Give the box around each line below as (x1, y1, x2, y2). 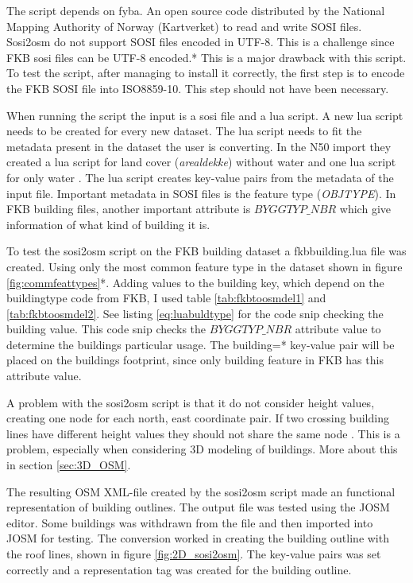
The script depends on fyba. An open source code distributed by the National (6, 2, 385, 18)
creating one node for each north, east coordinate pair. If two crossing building (6, 410, 389, 426)
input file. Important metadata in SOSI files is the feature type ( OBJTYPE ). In (6, 185, 396, 201)
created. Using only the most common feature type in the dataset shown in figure (6, 258, 403, 274)
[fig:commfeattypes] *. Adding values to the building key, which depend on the (6, 274, 384, 290)
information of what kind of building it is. (6, 216, 210, 232)
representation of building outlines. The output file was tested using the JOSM (6, 499, 390, 515)
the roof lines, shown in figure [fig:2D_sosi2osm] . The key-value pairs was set (6, 546, 381, 562)
